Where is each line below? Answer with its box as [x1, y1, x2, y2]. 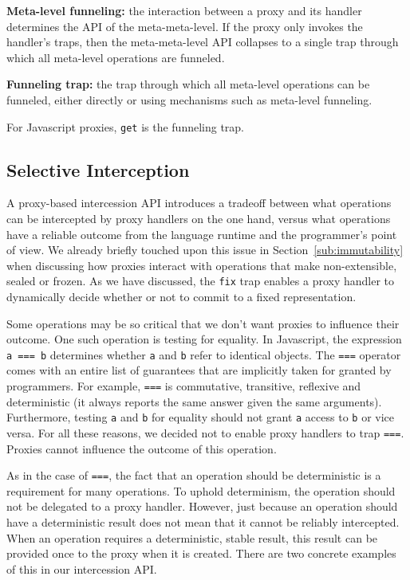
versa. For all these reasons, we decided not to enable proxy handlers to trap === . [6, 424, 404, 441]
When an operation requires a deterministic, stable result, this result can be [6, 529, 378, 546]
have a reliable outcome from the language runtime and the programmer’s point [6, 225, 397, 242]
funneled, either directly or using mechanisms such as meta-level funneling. [6, 91, 373, 108]
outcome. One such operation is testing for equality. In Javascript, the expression [6, 331, 402, 347]
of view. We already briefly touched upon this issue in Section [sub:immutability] [6, 241, 404, 258]
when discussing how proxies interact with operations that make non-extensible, [6, 257, 397, 273]
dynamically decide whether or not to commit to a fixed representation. [6, 288, 357, 305]
